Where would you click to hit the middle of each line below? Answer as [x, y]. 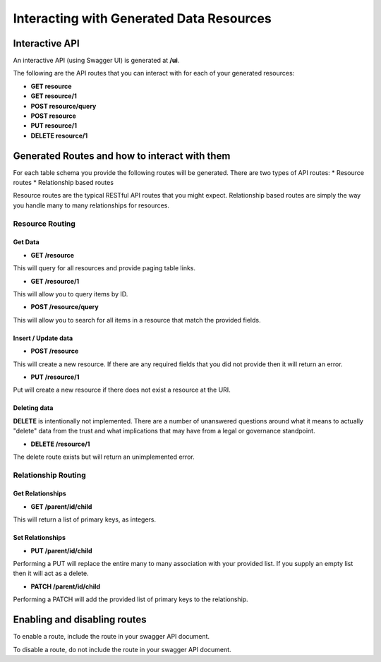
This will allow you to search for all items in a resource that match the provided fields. [137, 320]
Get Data [26, 242]
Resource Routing [44, 224]
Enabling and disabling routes [80, 620]
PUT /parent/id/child [61, 550]
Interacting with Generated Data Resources [142, 18]
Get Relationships [40, 493]
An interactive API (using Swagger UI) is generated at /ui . [96, 61]
